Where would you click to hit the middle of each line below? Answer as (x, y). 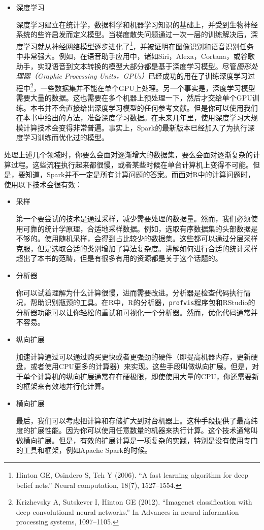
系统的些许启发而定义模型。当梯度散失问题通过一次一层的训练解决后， (133, 34)
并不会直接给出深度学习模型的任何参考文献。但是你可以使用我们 (151, 107)
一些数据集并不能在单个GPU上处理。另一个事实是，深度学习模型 (148, 88)
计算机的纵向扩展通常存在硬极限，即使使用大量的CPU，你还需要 (144, 376)
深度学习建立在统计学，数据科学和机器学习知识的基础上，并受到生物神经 (137, 24)
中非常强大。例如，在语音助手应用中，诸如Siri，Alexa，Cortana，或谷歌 (135, 56)
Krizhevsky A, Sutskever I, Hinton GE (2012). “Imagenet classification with (134, 502)
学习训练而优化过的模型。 (66, 137)
